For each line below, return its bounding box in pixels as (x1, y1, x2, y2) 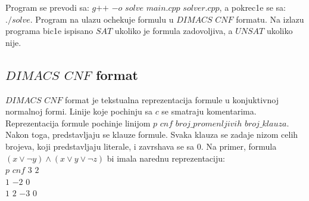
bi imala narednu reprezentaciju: (107, 151, 225, 164)
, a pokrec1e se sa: (219, 1, 286, 13)
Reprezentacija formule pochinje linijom (5, 116, 151, 129)
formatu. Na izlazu (236, 13, 304, 25)
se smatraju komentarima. (161, 105, 257, 117)
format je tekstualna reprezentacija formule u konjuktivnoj (65, 93, 279, 106)
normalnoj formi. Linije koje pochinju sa (5, 105, 152, 117)
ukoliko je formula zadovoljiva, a (114, 24, 233, 37)
